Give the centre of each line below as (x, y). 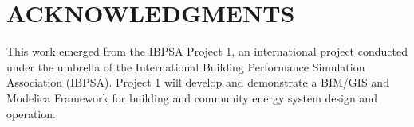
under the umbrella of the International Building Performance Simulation (186, 66)
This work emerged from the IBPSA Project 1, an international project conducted (207, 51)
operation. (31, 113)
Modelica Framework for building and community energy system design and (192, 97)
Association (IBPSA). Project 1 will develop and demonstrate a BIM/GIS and (198, 82)
